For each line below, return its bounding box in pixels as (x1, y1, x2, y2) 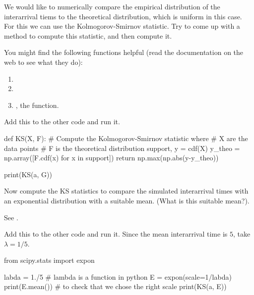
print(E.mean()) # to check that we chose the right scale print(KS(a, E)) (4, 281, 227, 292)
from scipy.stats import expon (4, 255, 95, 265)
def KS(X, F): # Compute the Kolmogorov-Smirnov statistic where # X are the (4, 133, 248, 143)
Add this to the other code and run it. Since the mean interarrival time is (4, 229, 228, 239)
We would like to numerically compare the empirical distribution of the (4, 1, 220, 11)
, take (233, 229, 251, 239)
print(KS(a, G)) (4, 169, 53, 179)
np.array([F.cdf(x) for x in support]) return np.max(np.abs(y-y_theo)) (4, 152, 219, 163)
